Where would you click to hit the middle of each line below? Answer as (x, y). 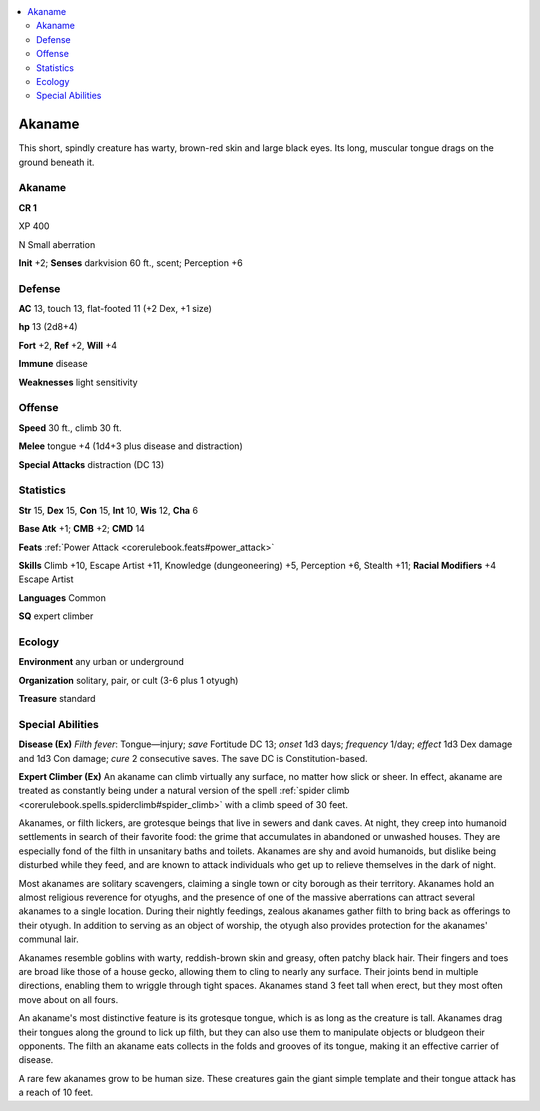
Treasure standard (57, 698)
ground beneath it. (56, 162)
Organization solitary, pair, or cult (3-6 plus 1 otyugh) (128, 680)
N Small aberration (57, 244)
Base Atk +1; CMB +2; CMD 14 (81, 529)
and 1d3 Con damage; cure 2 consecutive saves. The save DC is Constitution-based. (193, 758)
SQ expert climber (56, 616)
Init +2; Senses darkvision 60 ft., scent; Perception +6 (131, 262)
